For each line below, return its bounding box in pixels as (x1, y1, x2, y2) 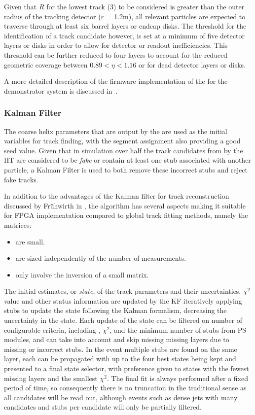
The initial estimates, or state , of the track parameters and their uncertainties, (4, 286, 241, 296)
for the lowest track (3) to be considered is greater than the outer (46, 1, 245, 11)
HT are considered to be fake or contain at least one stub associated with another (4, 155, 251, 165)
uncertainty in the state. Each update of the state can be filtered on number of (4, 315, 243, 325)
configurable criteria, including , (4, 324, 101, 335)
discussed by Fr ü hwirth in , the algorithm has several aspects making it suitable (4, 200, 246, 210)
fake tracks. (4, 174, 38, 184)
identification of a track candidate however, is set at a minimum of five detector (4, 30, 245, 40)
